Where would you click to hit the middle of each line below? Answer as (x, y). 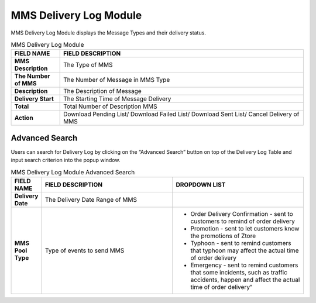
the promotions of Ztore (223, 236)
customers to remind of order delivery (243, 221)
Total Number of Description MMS (110, 106)
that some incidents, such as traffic (239, 272)
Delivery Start (34, 99)
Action (24, 118)
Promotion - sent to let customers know (245, 228)
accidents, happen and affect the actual (245, 280)
